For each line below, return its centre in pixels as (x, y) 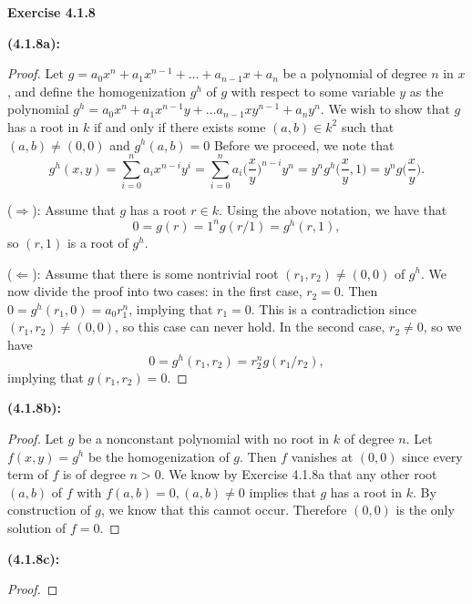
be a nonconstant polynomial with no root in (204, 438)
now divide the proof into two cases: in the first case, (155, 291)
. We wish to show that (385, 109)
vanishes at (322, 456)
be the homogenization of (159, 456)
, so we (442, 327)
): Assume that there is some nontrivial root (155, 273)
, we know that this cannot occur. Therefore (224, 510)
